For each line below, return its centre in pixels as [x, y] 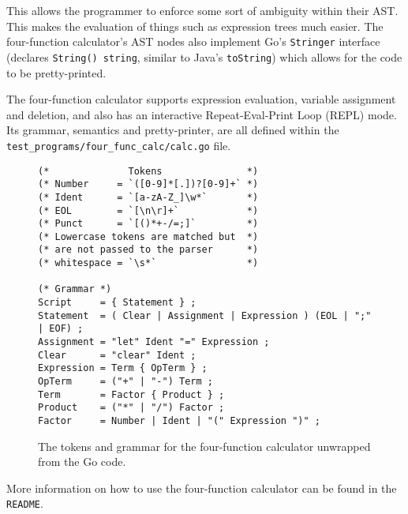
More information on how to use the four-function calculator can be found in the [202, 488]
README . [25, 503]
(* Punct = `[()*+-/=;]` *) [148, 224]
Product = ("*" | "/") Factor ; [131, 408]
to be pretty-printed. [56, 72]
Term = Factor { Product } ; [131, 394]
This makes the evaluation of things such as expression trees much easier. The [195, 26]
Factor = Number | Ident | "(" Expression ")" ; [179, 421]
